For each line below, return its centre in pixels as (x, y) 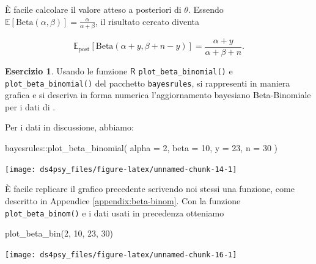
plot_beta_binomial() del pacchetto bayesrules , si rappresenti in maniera (148, 83)
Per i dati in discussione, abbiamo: (69, 127)
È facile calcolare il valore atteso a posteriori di (93, 9)
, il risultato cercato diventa (147, 21)
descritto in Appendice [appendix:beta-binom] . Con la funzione (123, 200)
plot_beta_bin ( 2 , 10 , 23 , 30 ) (59, 233)
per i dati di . (30, 106)
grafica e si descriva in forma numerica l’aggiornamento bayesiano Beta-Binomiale (158, 95)
